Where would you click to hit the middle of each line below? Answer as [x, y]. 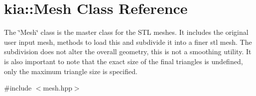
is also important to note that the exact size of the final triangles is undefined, [124, 61]
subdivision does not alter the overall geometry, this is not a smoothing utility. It [128, 51]
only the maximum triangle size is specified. [71, 71]
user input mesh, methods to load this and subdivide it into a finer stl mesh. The [128, 42]
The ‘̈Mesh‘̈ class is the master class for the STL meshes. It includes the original [126, 32]
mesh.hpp [58, 88]
